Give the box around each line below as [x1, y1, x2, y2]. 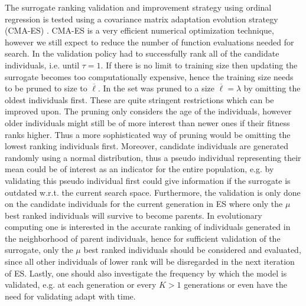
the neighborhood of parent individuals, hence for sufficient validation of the [5, 232, 281, 244]
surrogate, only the [5, 244, 73, 256]
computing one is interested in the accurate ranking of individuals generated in [5, 221, 291, 233]
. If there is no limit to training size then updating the [100, 58, 298, 71]
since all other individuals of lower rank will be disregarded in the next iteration [5, 255, 295, 268]
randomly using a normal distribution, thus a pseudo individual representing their [5, 151, 301, 163]
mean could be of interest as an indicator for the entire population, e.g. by [5, 163, 274, 175]
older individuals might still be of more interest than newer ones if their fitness [5, 116, 290, 129]
